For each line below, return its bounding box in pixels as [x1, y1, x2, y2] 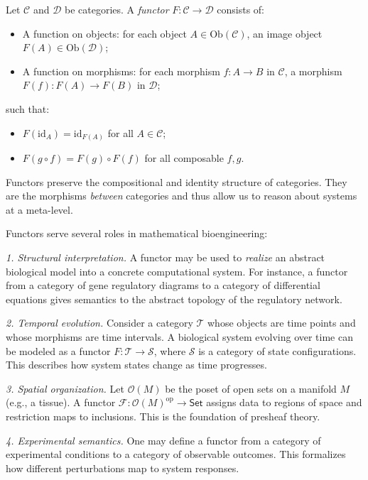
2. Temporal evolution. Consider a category [6, 315, 193, 330]
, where [153, 343, 186, 358]
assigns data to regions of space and [206, 395, 362, 410]
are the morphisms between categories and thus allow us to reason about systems [6, 188, 357, 203]
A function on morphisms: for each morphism [22, 63, 220, 78]
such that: [6, 101, 50, 116]
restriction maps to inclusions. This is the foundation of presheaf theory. [6, 408, 320, 423]
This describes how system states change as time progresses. [6, 357, 267, 372]
